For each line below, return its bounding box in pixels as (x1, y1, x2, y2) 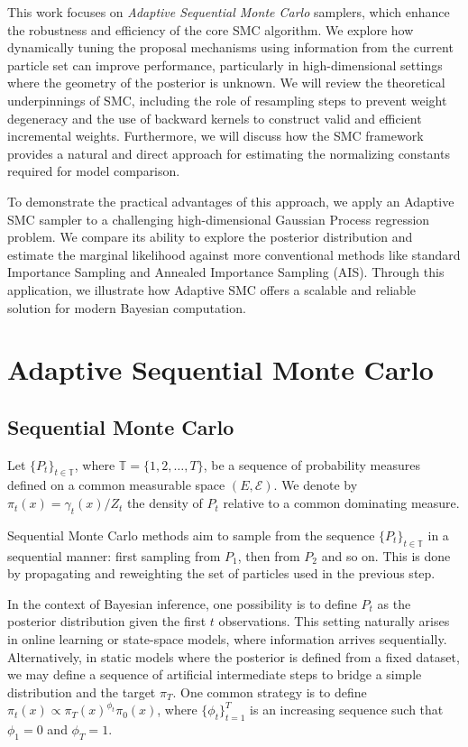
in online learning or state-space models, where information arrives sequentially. (7, 630, 447, 649)
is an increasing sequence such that (250, 700, 444, 719)
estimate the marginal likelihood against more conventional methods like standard (7, 244, 461, 263)
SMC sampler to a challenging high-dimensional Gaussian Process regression (7, 209, 430, 228)
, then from (237, 546, 300, 565)
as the (377, 594, 411, 613)
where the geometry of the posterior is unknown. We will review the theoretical (7, 73, 445, 92)
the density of (127, 493, 203, 512)
